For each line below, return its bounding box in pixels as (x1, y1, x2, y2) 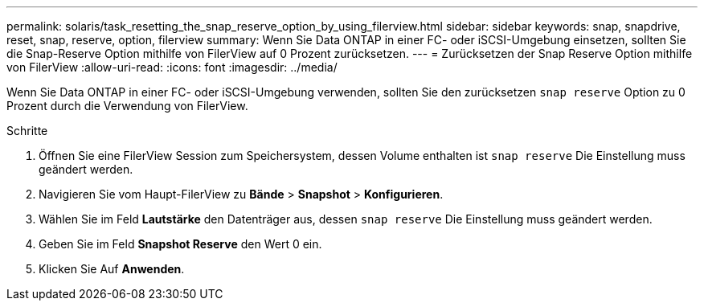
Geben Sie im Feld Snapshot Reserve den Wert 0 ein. (39, 237, 322, 251)
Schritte (6, 124, 48, 137)
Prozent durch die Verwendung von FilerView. (6, 99, 248, 113)
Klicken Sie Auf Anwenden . (39, 262, 185, 276)
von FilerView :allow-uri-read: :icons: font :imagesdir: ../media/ (6, 60, 338, 74)
